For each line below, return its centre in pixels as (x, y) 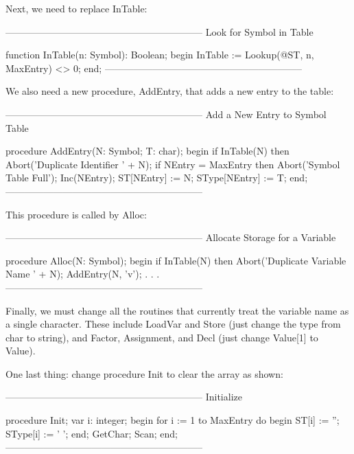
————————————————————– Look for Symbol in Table (160, 31)
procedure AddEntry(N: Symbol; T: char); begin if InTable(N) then (147, 151)
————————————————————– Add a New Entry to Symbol (166, 114)
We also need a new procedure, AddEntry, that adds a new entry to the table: (170, 91)
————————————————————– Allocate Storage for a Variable (171, 237)
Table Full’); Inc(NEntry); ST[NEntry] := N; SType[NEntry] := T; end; (157, 178)
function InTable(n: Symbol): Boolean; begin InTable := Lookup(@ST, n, (160, 55)
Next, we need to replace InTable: (76, 8)
